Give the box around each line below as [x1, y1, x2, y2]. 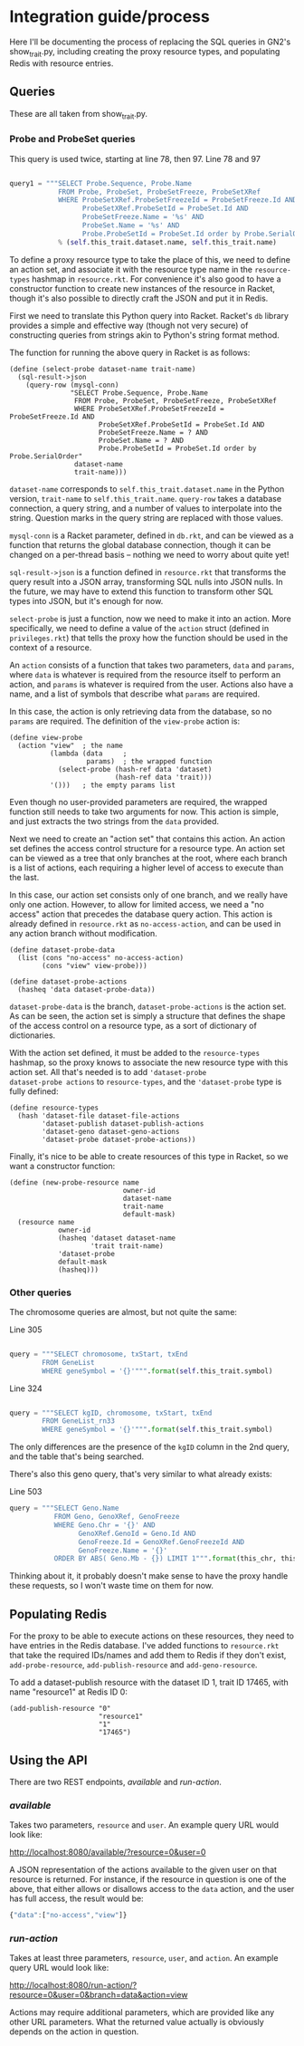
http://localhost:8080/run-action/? [9, 1980, 138, 1991]
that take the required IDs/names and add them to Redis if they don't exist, [9, 1650, 287, 1661]
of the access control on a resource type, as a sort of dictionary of [9, 1020, 258, 1031]
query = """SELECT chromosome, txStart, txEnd [9, 1350, 188, 1359]
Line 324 [9, 1383, 43, 1394]
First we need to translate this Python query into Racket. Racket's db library [9, 310, 290, 321]
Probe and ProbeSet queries [9, 133, 136, 146]
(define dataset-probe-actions [9, 976, 128, 986]
